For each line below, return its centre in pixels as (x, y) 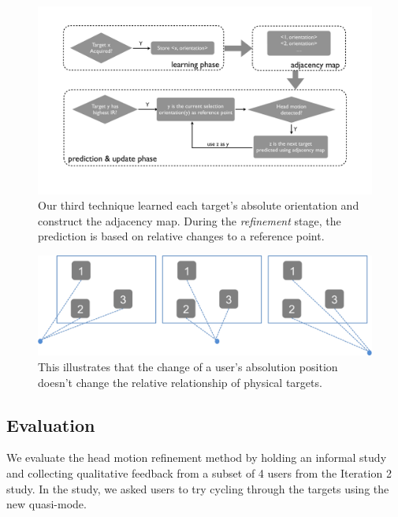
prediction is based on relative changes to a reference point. (181, 236)
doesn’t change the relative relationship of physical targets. (180, 382)
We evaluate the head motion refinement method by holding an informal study (197, 457)
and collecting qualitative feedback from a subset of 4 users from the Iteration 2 (199, 472)
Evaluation (51, 424)
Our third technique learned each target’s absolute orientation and (199, 205)
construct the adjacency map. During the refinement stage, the (190, 220)
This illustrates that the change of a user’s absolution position (188, 366)
